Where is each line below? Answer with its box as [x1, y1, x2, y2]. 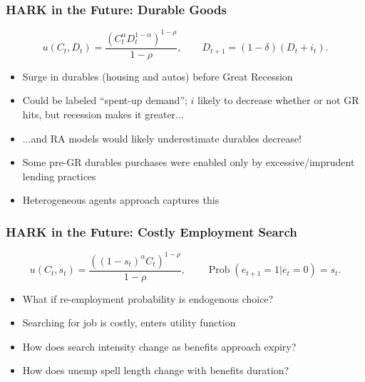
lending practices [22, 168, 96, 183]
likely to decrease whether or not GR [197, 93, 359, 108]
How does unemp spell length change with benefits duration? [22, 363, 289, 378]
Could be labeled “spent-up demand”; [22, 93, 187, 108]
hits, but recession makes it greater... [22, 106, 184, 121]
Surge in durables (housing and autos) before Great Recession [22, 68, 293, 83]
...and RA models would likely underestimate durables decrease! [22, 130, 302, 145]
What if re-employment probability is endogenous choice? [22, 291, 274, 306]
